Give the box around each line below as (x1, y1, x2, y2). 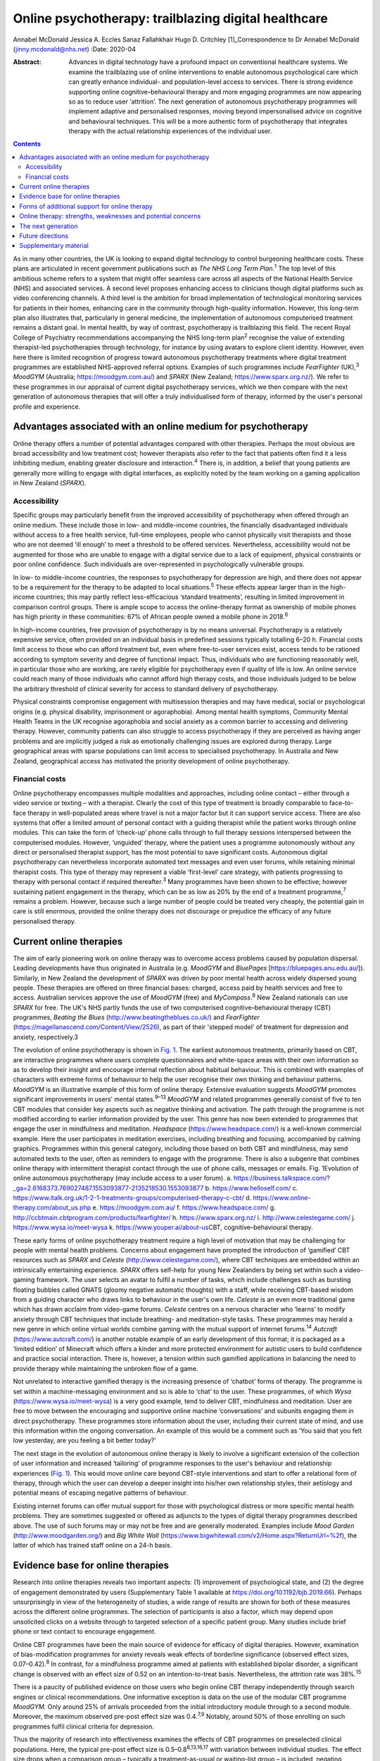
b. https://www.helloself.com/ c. (205, 1183, 298, 1192)
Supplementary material (19, 242, 89, 250)
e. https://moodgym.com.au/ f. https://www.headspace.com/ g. (92, 1203, 276, 1212)
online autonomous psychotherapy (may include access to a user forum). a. (13, 1174, 232, 1183)
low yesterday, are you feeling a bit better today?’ (13, 1436, 156, 1445)
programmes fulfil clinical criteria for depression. (13, 1722, 155, 1731)
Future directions (19, 231, 69, 239)
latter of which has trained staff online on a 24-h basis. (13, 1541, 172, 1550)
